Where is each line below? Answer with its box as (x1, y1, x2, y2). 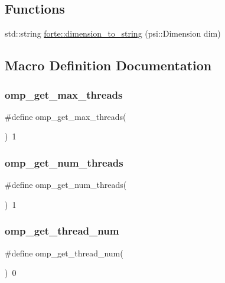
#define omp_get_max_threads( (5, 110, 126, 122)
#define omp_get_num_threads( (5, 178, 127, 191)
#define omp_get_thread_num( (5, 246, 123, 259)
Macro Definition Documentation (5, 56, 212, 74)
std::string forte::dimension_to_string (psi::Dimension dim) (5, 27, 221, 40)
